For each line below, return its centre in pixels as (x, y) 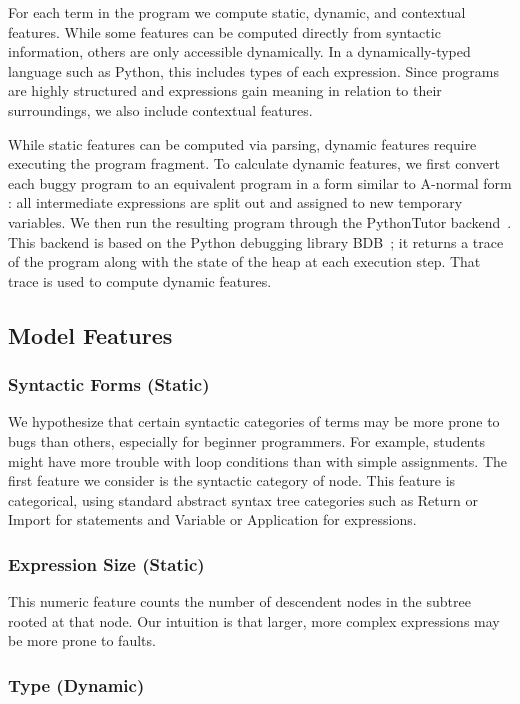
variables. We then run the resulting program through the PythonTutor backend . (260, 221)
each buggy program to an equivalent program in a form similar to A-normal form (260, 182)
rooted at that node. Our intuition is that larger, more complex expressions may (254, 620)
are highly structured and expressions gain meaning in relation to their (225, 90)
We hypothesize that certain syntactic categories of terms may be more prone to (254, 421)
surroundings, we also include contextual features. (160, 109)
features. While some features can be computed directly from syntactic (224, 31)
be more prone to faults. (82, 640)
